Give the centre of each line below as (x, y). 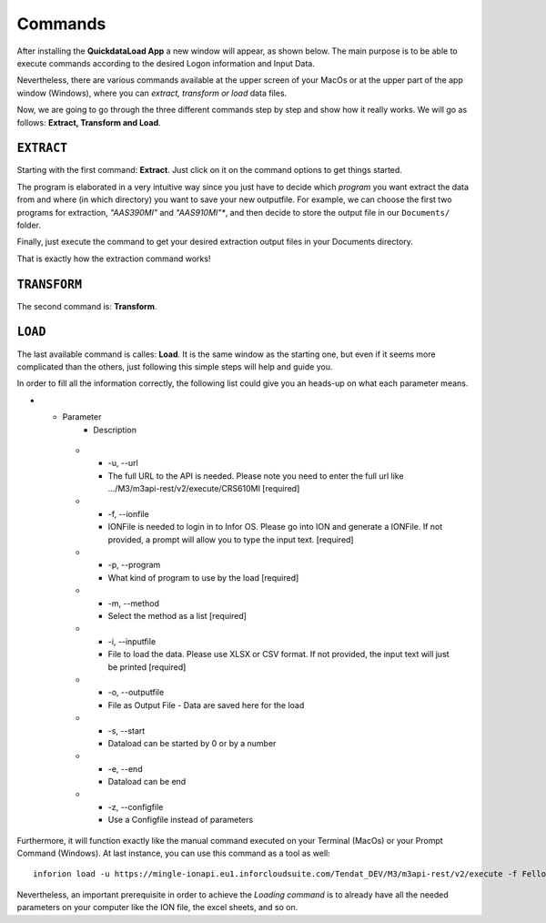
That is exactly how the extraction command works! (114, 259)
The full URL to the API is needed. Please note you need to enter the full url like (256, 476)
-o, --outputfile (136, 693)
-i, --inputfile (132, 641)
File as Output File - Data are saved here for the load (206, 705)
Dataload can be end (147, 782)
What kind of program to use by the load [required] (203, 577)
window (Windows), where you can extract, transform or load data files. (152, 93)
